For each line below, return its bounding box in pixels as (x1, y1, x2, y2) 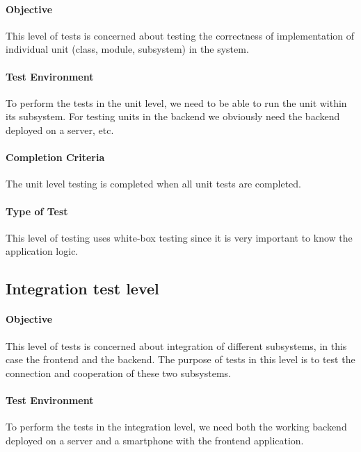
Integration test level (6, 278, 159, 299)
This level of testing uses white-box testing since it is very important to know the (6, 230, 353, 244)
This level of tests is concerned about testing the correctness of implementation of (6, 28, 355, 42)
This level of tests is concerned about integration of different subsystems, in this (6, 338, 347, 353)
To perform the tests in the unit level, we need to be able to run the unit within (6, 95, 347, 110)
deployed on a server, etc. (6, 122, 114, 137)
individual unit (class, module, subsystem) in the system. (6, 42, 249, 56)
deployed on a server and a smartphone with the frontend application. (6, 433, 304, 447)
